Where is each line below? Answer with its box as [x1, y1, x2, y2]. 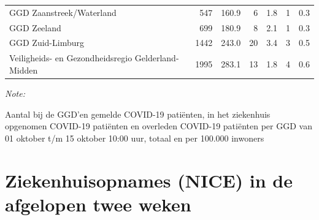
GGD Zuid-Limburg [9, 36, 84, 49]
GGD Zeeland [9, 21, 61, 34]
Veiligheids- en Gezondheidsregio [9, 51, 133, 64]
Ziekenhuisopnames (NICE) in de [5, 167, 293, 192]
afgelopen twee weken [5, 191, 191, 216]
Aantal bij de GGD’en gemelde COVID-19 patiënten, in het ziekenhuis [5, 107, 271, 120]
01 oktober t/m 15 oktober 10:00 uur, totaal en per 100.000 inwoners [5, 131, 264, 144]
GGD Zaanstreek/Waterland [9, 6, 117, 18]
